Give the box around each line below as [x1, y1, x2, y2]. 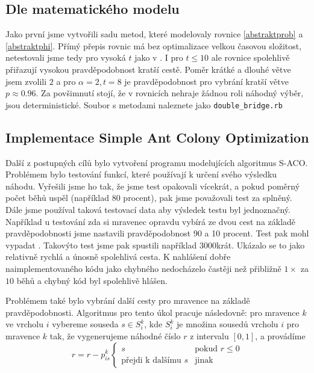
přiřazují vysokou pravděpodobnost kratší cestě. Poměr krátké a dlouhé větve [5, 63, 291, 75]
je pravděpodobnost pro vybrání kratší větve [124, 75, 289, 87]
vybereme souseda [52, 318, 119, 330]
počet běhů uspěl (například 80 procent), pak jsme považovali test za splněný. [5, 191, 292, 204]
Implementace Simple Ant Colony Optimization [5, 128, 309, 146]
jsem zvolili [5, 75, 47, 87]
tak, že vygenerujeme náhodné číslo [49, 329, 181, 342]
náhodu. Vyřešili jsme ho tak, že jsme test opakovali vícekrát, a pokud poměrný [5, 179, 300, 192]
